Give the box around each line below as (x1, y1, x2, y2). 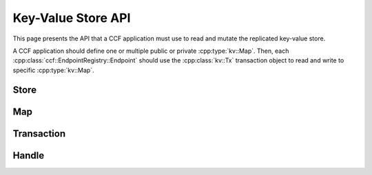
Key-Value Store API (12, 10, 131, 25)
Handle (12, 150, 45, 161)
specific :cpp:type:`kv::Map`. (12, 66, 94, 74)
